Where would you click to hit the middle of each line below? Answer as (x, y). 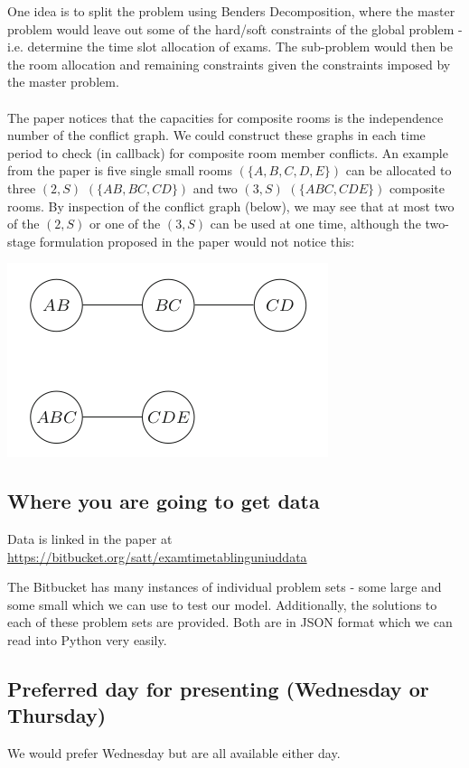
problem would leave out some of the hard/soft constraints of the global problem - (235, 28)
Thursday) (57, 715)
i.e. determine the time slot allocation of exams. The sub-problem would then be (230, 47)
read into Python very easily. (87, 640)
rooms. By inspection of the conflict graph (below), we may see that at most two (231, 206)
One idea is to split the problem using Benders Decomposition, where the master (231, 11)
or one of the (125, 224)
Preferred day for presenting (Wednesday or (218, 689)
